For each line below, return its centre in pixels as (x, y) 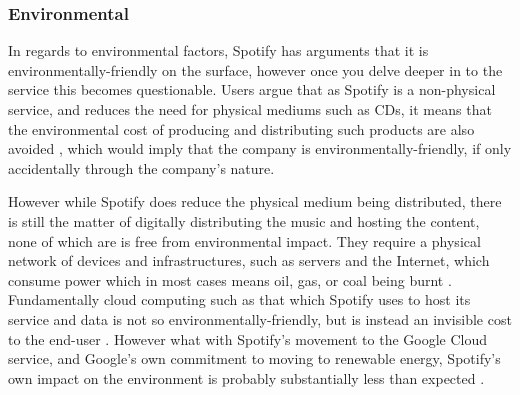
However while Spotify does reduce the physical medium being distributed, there (255, 201)
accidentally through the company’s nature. (141, 167)
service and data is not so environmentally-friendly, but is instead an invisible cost (260, 318)
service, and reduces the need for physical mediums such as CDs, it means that (250, 109)
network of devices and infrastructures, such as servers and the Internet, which (249, 260)
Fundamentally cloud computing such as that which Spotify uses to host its (239, 299)
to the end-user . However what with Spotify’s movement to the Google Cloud (248, 338)
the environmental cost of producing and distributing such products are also (241, 128)
